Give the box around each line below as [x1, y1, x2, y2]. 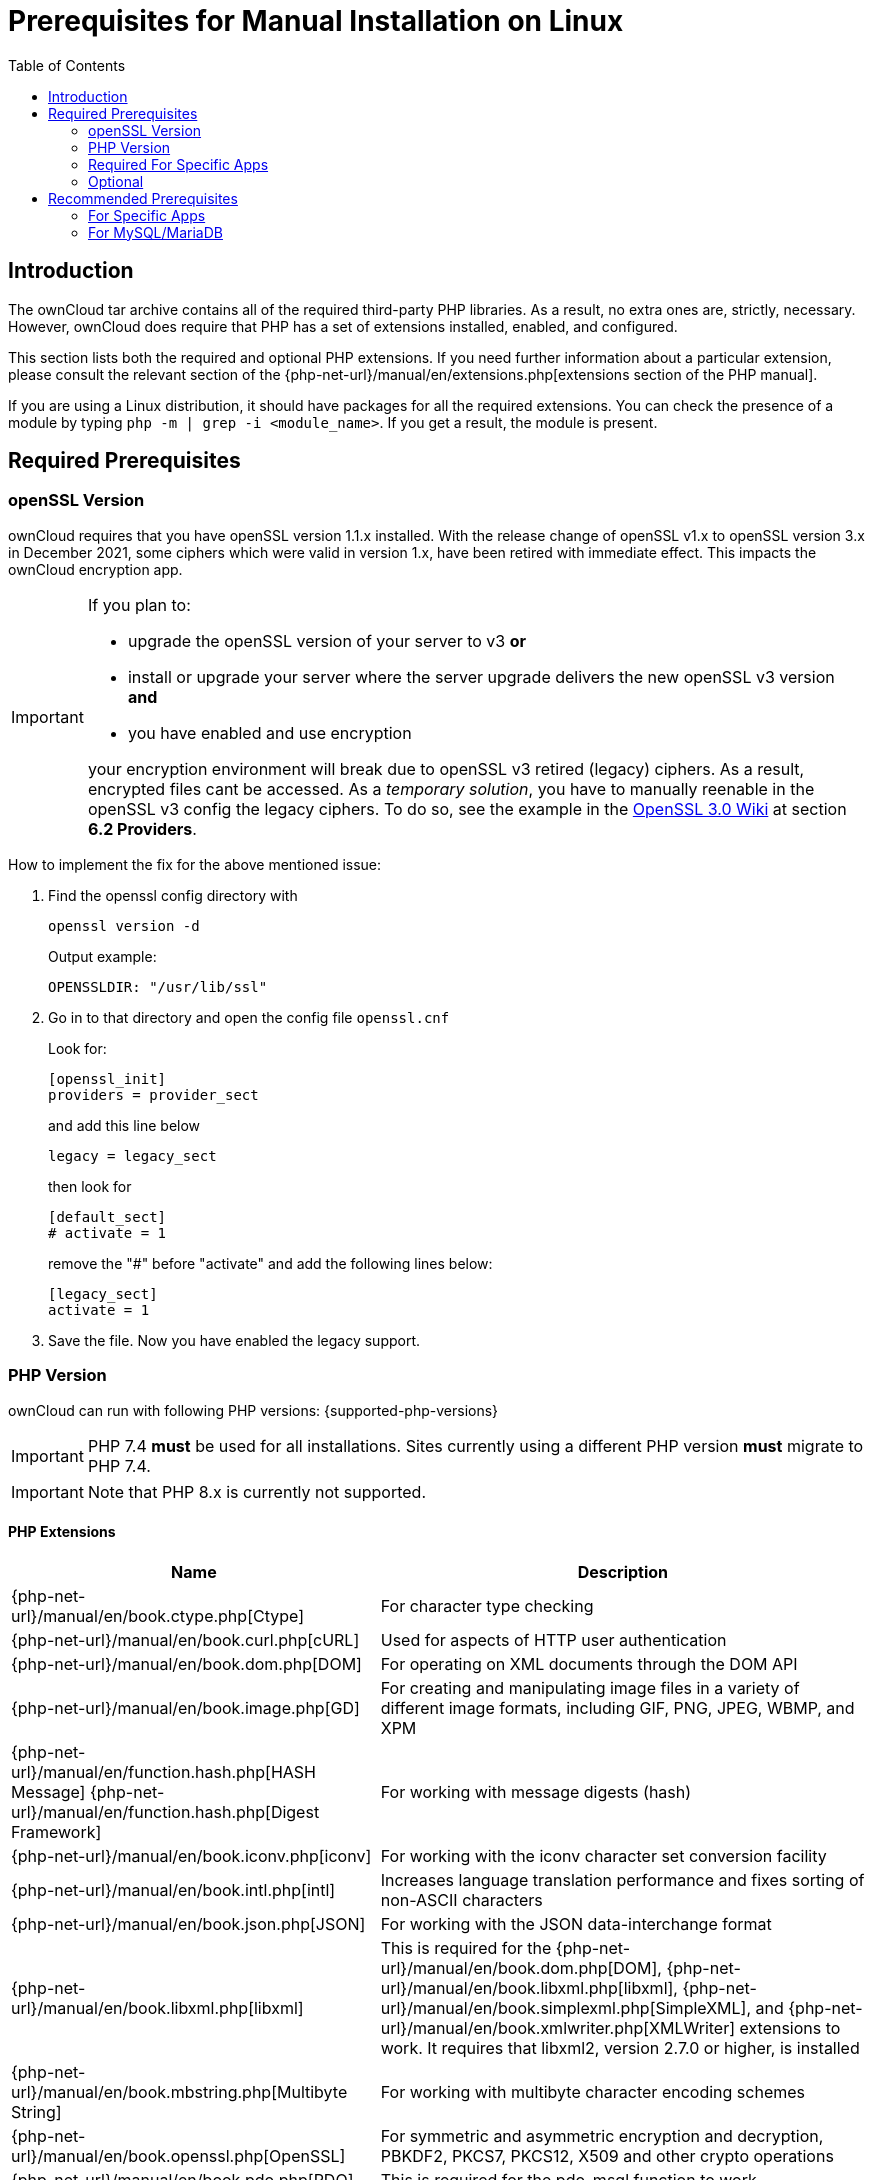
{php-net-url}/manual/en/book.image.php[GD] [11, 1697, 360, 1718]
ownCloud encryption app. [8, 560, 183, 578]
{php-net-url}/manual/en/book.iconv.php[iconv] [11, 1845, 372, 1866]
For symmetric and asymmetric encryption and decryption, [380, 2125, 824, 2146]
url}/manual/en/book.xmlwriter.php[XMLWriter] [380, 2017, 736, 2038]
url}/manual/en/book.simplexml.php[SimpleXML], [380, 1997, 752, 2018]
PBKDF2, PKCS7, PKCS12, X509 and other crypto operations [380, 2145, 834, 2166]
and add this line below [48, 1116, 201, 1134]
